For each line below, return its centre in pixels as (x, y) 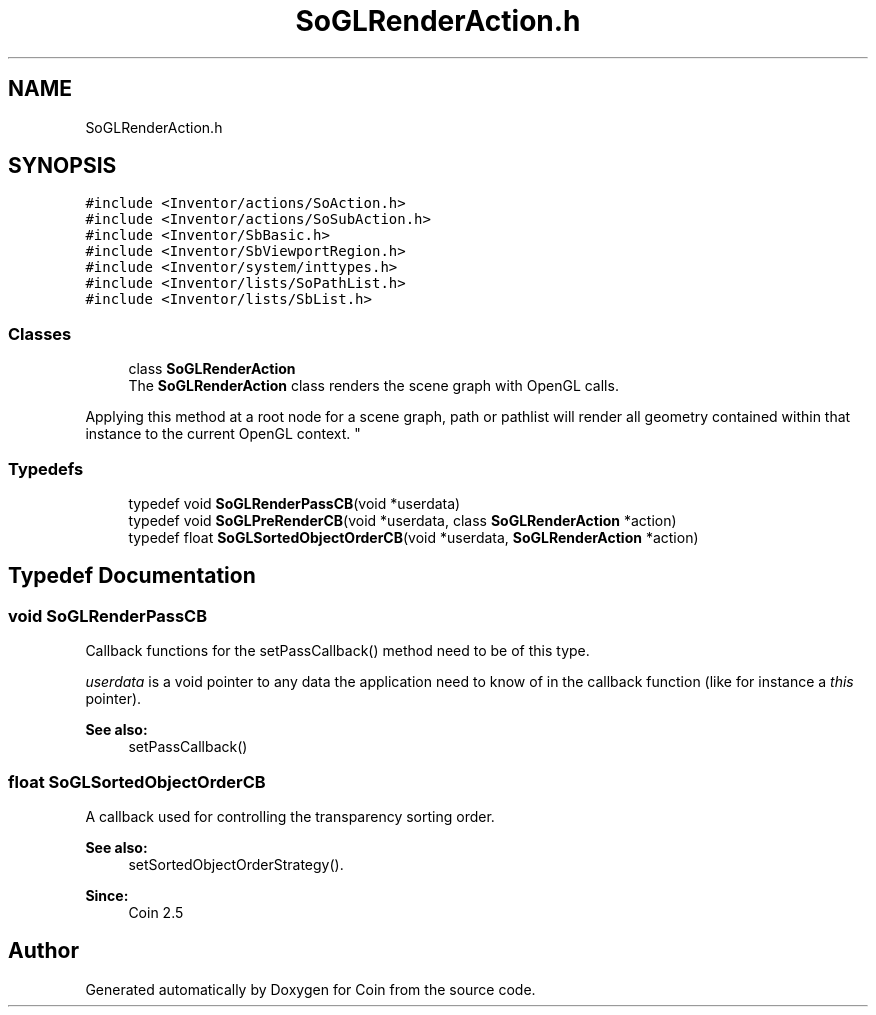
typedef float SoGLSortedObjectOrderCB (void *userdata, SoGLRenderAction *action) (413, 537)
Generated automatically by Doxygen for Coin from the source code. (310, 989)
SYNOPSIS (62, 166)
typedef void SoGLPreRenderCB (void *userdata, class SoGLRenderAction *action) (402, 520)
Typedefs (46, 468)
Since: (107, 895)
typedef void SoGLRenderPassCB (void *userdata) (294, 503)
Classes (40, 333)
